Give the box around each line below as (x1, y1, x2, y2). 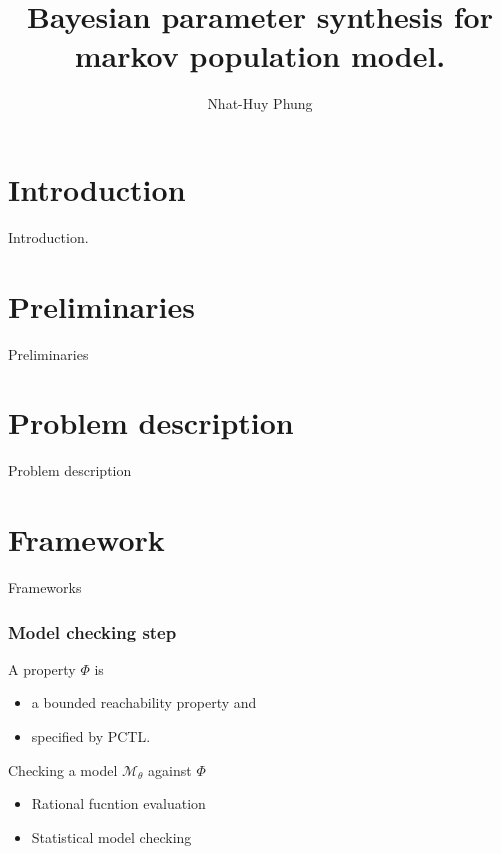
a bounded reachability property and (31, 692, 257, 713)
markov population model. (74, 35, 446, 76)
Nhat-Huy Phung (207, 93, 313, 114)
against (148, 759, 192, 780)
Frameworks (8, 577, 82, 597)
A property (8, 658, 76, 679)
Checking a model (8, 759, 118, 780)
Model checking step (8, 619, 177, 644)
